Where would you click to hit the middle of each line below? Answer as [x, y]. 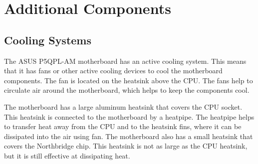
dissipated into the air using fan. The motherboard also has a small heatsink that [129, 136]
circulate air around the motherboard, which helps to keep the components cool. [127, 90]
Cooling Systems [48, 40]
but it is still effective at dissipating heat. [67, 155]
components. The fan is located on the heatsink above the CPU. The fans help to [129, 80]
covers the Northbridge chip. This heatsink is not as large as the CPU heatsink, [126, 146]
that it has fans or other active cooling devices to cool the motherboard [113, 71]
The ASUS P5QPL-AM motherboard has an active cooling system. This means [125, 61]
